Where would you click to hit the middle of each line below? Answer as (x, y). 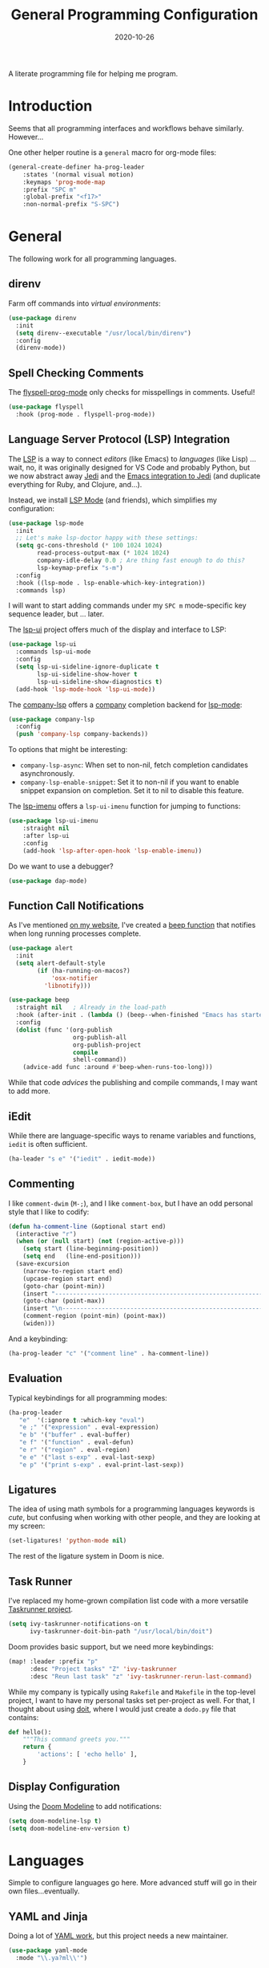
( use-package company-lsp (51, 719)
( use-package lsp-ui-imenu (53, 821)
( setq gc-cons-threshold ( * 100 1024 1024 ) (89, 546)
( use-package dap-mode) (48, 880)
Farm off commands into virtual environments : (85, 303)
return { (37, 1747)
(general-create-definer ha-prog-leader (77, 167)
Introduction (50, 106)
